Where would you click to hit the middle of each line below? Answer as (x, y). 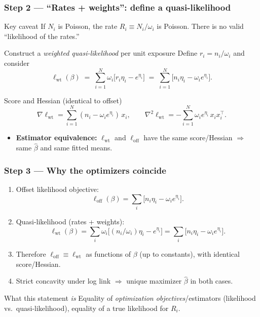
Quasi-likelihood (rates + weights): (70, 221)
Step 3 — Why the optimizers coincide (85, 170)
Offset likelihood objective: (57, 189)
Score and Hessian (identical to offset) (63, 100)
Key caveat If (25, 26)
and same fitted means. (76, 148)
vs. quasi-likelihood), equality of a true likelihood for (86, 308)
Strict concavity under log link (63, 281)
